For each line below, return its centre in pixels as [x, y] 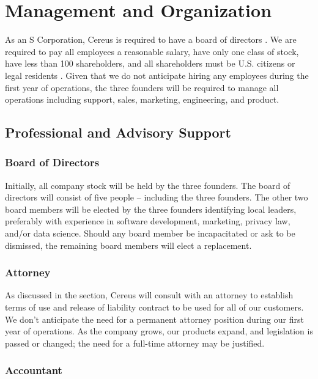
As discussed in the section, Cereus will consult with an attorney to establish [149, 295]
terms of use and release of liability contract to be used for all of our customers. [154, 307]
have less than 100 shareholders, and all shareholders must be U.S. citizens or [150, 63]
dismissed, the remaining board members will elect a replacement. [128, 245]
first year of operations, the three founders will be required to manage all [142, 87]
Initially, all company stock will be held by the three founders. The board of [148, 185]
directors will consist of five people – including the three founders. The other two [157, 197]
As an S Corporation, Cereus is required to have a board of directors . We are [151, 39]
